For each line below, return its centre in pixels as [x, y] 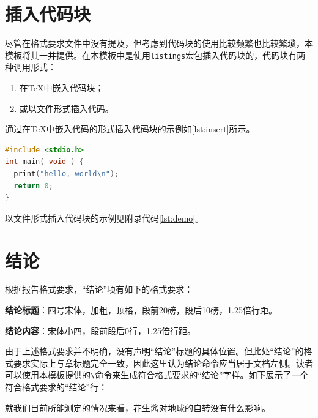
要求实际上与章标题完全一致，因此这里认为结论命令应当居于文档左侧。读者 [163, 363]
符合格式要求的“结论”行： [56, 387]
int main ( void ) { [44, 162]
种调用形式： [31, 67]
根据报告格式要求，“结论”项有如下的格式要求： [99, 289]
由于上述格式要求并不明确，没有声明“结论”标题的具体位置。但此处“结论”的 [154, 351]
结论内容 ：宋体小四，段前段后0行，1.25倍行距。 [100, 330]
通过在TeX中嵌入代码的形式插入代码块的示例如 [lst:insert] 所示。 [130, 129]
